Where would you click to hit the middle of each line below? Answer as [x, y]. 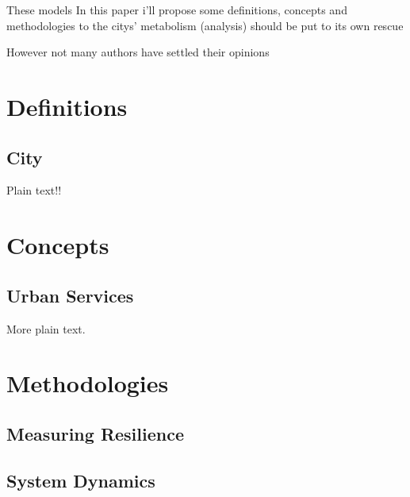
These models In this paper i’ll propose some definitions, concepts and [177, 10]
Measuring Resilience [95, 433]
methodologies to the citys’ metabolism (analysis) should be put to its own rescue [205, 25]
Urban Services [70, 295]
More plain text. [46, 328]
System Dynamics [81, 480]
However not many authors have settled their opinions [138, 52]
